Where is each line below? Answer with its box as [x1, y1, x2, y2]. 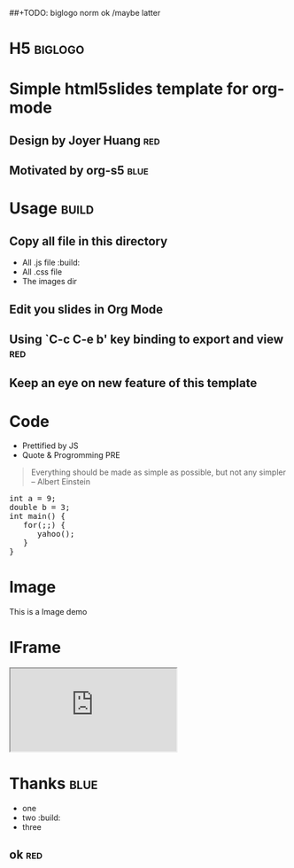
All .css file [21, 267, 63, 277]
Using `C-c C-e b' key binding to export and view [9, 331, 284, 346]
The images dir [21, 276, 78, 287]
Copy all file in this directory [9, 234, 168, 249]
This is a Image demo [9, 607, 88, 617]
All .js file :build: [21, 257, 81, 268]
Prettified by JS [21, 440, 79, 451]
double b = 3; [9, 502, 71, 513]
